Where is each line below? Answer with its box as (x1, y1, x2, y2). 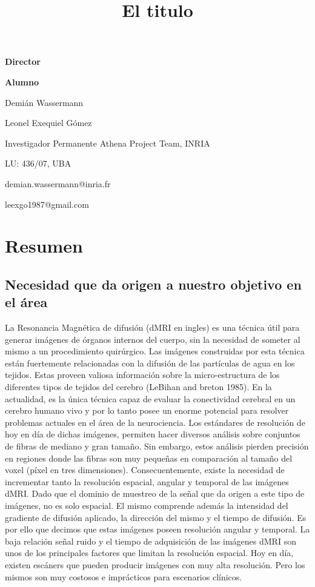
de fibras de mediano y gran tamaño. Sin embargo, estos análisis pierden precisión (5, 440, 309, 453)
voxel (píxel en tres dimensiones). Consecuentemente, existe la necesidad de (5, 463, 285, 476)
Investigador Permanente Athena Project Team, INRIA (5, 136, 210, 149)
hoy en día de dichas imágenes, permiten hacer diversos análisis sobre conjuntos (5, 428, 300, 440)
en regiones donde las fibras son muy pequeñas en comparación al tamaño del (5, 451, 293, 464)
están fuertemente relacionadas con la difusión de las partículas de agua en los (5, 356, 295, 369)
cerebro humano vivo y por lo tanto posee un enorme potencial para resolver (5, 404, 289, 417)
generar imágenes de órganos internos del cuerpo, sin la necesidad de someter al (5, 333, 300, 345)
